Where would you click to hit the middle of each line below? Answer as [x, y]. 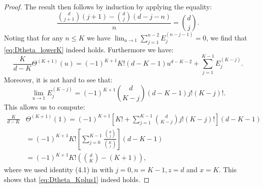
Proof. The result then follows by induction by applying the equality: [108, 6]
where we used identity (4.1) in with [59, 169]
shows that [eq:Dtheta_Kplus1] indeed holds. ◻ [77, 179]
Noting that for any [33, 37]
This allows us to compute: [45, 106]
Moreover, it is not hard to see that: [58, 80]
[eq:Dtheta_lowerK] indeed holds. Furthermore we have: [89, 49]
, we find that [227, 37]
